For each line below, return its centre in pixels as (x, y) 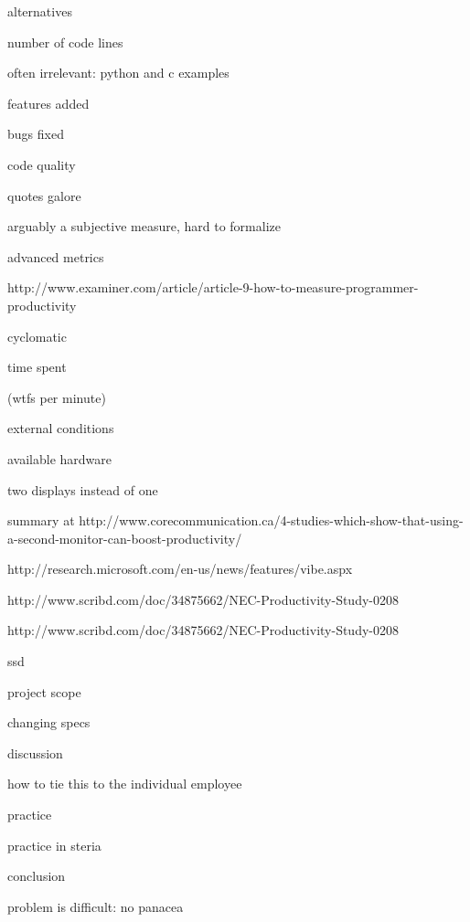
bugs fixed (36, 134)
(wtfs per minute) (57, 397)
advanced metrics (56, 256)
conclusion (37, 876)
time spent (37, 367)
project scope (44, 691)
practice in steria (54, 845)
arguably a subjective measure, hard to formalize (144, 226)
